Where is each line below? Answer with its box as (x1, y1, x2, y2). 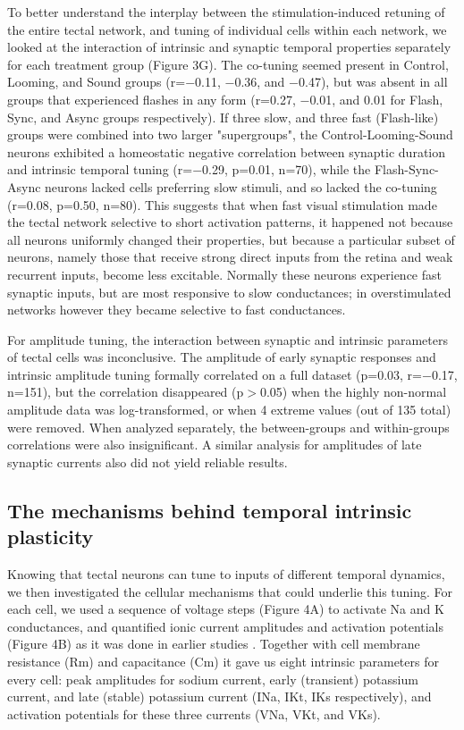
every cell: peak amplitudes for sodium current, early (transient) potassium (7, 669, 418, 688)
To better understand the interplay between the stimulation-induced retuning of (7, 3, 445, 21)
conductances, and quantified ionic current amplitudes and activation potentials (7, 617, 444, 635)
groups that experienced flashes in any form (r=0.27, (7, 89, 296, 108)
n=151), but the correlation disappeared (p (7, 382, 244, 401)
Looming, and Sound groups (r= (7, 72, 186, 91)
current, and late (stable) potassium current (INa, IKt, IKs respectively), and (7, 687, 432, 706)
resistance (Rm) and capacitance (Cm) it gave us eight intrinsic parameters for (7, 652, 439, 670)
